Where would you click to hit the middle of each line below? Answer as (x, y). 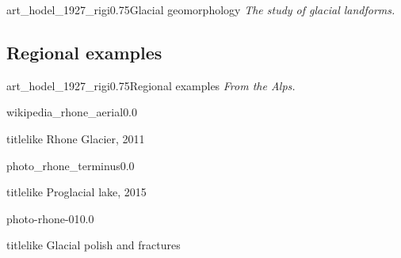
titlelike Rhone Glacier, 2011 (76, 138)
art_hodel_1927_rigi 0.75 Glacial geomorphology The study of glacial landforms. (201, 9)
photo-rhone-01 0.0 (50, 218)
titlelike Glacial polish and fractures (94, 245)
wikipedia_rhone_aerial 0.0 (72, 112)
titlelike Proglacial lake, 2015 (76, 192)
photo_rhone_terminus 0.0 (71, 165)
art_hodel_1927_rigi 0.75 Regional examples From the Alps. (151, 85)
